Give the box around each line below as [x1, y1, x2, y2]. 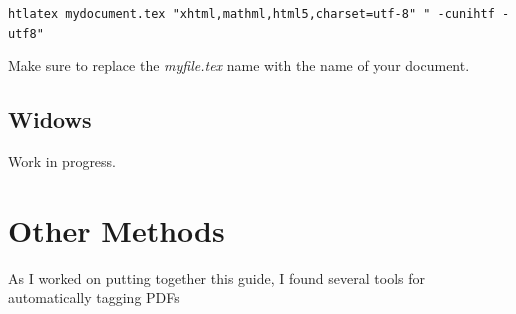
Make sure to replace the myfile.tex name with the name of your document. [8, 55, 470, 76]
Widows [8, 104, 92, 135]
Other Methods [8, 209, 225, 250]
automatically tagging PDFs [8, 287, 180, 308]
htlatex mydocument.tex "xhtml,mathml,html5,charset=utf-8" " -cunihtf [8, 7, 495, 21]
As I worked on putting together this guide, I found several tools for [8, 267, 425, 288]
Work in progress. [8, 151, 117, 172]
